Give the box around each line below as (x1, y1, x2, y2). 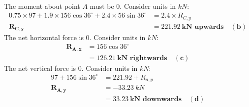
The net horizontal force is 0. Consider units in (4, 32, 146, 43)
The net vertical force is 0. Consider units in (4, 63, 138, 73)
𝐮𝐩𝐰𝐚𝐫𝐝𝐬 (194, 23, 224, 30)
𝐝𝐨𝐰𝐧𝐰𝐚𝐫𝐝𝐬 (143, 95, 182, 103)
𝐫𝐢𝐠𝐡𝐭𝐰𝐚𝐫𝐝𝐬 (129, 54, 167, 62)
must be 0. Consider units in (90, 1, 176, 11)
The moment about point (4, 1, 80, 11)
